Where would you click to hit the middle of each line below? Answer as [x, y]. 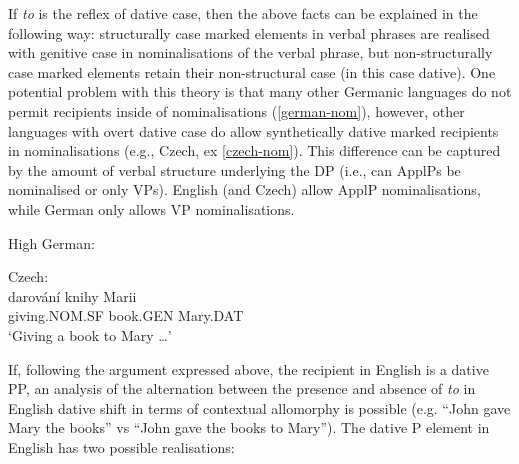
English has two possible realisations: [121, 446]
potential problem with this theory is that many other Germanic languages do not [260, 91]
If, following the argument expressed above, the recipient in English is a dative [248, 368]
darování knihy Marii [72, 295]
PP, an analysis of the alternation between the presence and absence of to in [242, 388]
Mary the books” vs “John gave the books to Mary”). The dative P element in [249, 427]
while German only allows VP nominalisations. [151, 208]
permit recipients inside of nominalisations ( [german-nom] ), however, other [236, 110]
